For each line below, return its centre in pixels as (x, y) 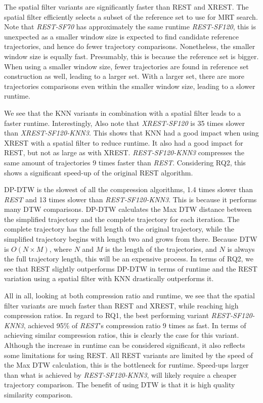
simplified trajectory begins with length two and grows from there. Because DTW (131, 239)
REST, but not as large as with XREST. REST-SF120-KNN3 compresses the (124, 152)
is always (241, 249)
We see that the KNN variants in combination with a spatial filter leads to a (123, 113)
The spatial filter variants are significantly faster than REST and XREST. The (126, 7)
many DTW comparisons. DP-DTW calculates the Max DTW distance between (128, 209)
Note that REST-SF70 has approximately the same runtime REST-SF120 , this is (130, 27)
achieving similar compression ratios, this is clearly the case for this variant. (122, 335)
